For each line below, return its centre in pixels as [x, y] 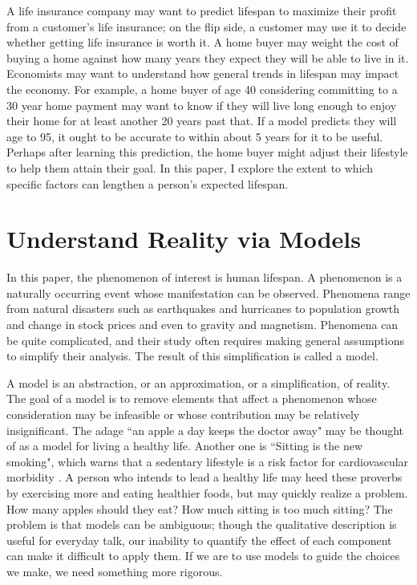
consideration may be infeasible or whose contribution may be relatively [183, 414]
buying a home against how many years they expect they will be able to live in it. [208, 57]
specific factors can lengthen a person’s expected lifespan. [148, 183]
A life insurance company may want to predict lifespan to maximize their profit [202, 10]
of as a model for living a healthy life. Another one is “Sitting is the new [185, 446]
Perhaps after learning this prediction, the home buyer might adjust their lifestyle [207, 152]
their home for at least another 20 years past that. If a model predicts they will [202, 121]
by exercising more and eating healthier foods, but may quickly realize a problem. [207, 492]
